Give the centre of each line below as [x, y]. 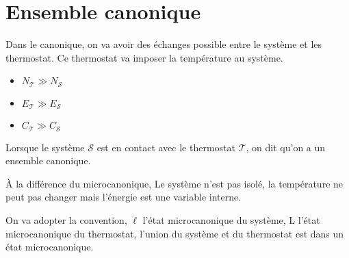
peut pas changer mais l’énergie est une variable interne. [124, 197]
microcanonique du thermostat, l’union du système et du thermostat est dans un [175, 233]
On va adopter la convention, [66, 220]
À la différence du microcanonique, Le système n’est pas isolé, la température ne [174, 183]
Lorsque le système [45, 147]
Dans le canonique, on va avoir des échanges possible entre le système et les [164, 44]
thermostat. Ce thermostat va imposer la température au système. [144, 57]
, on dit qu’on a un [286, 147]
